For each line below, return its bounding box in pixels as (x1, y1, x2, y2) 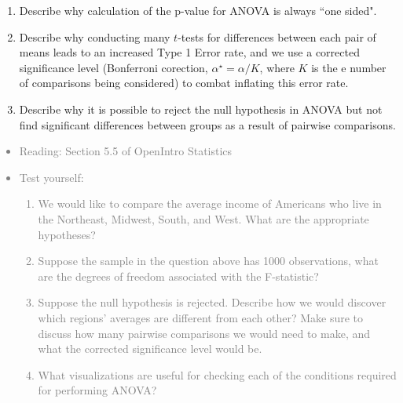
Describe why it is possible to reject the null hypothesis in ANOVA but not (19, 100, 383, 117)
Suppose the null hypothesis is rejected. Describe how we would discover (38, 294, 387, 310)
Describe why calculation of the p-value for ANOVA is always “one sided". (19, 2, 377, 18)
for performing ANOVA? (38, 382, 157, 398)
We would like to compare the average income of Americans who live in (38, 195, 382, 212)
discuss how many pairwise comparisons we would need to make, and (38, 325, 371, 341)
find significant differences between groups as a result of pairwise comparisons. (19, 116, 396, 133)
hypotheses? (38, 226, 96, 242)
